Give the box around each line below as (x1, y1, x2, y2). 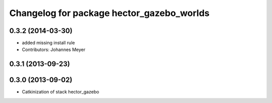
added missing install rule (22, 40, 75, 46)
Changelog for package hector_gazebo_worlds (9, 7, 210, 18)
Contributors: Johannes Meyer (22, 46, 86, 52)
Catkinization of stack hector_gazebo (22, 89, 99, 95)
